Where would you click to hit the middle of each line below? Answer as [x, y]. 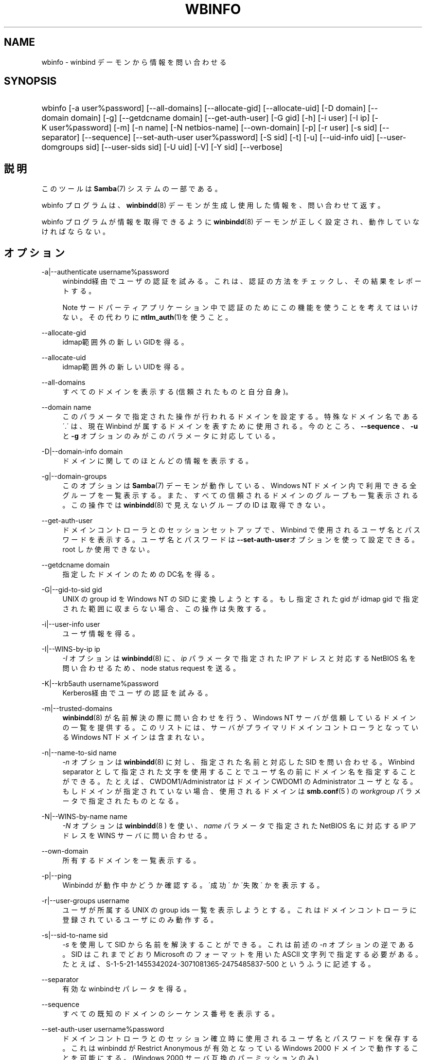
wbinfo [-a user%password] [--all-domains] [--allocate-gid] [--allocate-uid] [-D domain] [204, 108]
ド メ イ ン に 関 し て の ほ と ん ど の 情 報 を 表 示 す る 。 [158, 461]
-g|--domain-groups [74, 476]
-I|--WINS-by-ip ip [71, 649]
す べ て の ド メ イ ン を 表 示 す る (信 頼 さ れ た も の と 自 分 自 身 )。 [177, 392]
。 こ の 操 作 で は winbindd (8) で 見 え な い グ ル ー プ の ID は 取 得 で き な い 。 [196, 505]
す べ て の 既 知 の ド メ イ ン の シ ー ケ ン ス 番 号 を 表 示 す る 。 [170, 1014]
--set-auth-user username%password [103, 1029]
